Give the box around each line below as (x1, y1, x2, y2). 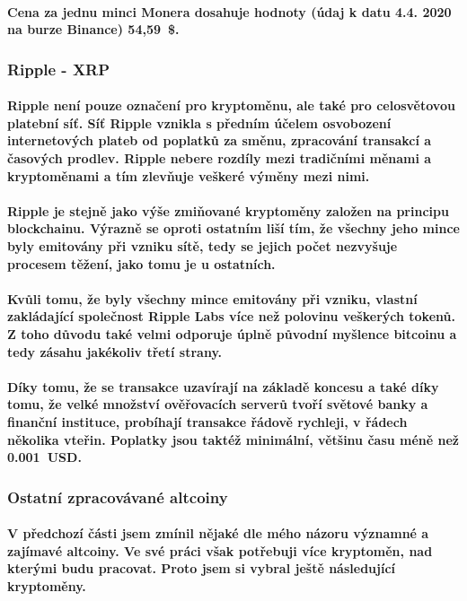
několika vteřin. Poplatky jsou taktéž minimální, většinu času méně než (7, 430, 460, 449)
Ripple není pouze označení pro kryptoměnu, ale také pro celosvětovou (7, 96, 455, 115)
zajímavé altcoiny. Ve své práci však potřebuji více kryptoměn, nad (7, 541, 433, 560)
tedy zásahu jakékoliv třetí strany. (7, 342, 223, 361)
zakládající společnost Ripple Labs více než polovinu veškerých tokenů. (7, 307, 455, 326)
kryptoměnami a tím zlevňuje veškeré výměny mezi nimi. (7, 166, 370, 185)
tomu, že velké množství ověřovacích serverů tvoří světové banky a (7, 395, 428, 414)
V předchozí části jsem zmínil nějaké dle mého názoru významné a (7, 524, 429, 543)
